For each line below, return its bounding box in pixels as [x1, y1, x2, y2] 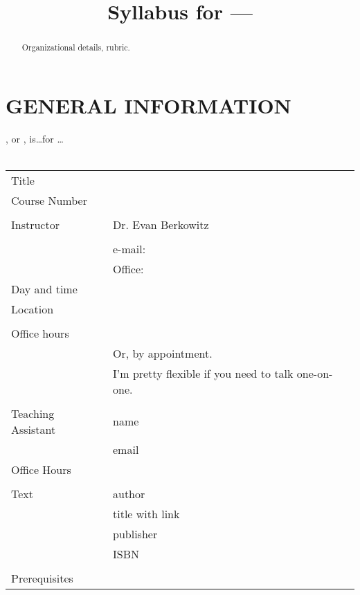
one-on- [296, 365, 333, 381]
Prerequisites [11, 569, 73, 586]
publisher [113, 525, 158, 542]
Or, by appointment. [113, 345, 213, 361]
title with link [113, 505, 180, 522]
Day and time [11, 280, 78, 297]
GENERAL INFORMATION [6, 91, 291, 119]
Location [11, 300, 54, 317]
